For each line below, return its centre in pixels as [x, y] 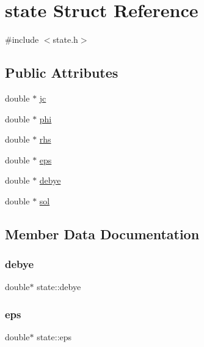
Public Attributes [62, 73]
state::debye [59, 287]
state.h [65, 39]
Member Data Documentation [102, 233]
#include [22, 39]
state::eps [54, 337]
